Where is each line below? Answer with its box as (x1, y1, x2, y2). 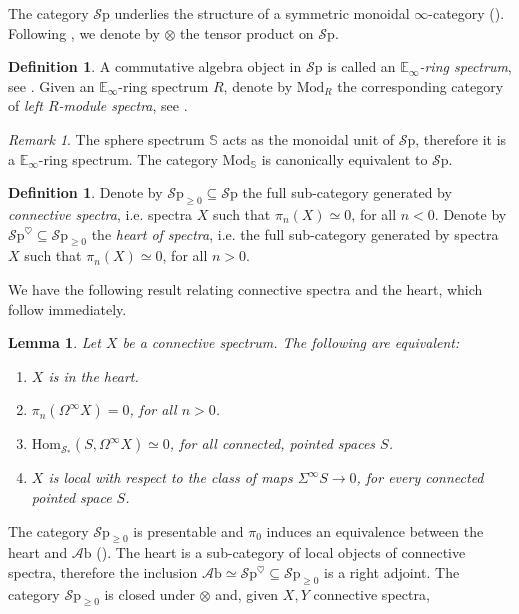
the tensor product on (180, 22, 314, 43)
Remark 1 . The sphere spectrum (8, 128, 205, 149)
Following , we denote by (8, 22, 160, 43)
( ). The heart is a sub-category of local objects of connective (96, 542, 466, 563)
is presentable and (133, 520, 244, 541)
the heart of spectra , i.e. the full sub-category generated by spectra (91, 223, 499, 244)
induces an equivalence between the (266, 520, 484, 541)
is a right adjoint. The (324, 561, 460, 582)
